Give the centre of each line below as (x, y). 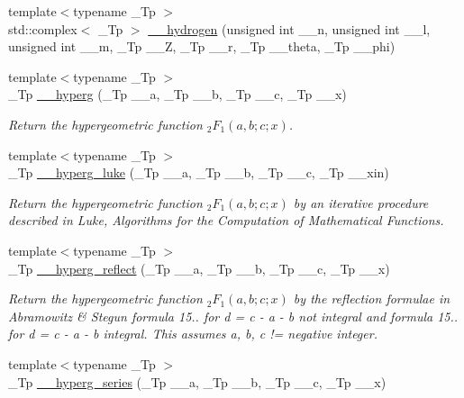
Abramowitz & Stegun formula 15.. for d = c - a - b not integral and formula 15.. (233, 316)
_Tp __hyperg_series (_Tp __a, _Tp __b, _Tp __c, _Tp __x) (197, 381)
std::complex (43, 28)
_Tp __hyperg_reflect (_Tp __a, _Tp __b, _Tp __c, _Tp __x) (199, 268)
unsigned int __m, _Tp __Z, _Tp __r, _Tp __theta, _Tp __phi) (202, 46)
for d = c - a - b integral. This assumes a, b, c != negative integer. (193, 334)
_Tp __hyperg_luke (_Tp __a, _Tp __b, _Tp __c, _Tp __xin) (199, 172)
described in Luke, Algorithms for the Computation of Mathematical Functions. (226, 220)
